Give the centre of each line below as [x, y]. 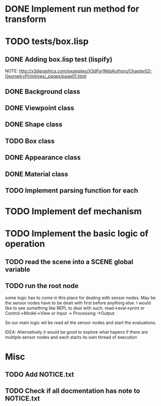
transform [26, 19]
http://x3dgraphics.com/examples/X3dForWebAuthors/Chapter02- [86, 71]
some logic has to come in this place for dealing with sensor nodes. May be [80, 298]
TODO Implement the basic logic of [77, 234]
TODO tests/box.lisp [47, 42]
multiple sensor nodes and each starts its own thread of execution [71, 337]
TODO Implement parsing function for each [72, 190]
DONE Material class [37, 174]
